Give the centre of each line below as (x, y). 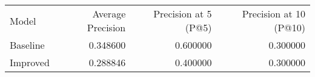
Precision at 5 (183, 14)
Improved (30, 62)
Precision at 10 (274, 14)
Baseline (27, 45)
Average (109, 14)
